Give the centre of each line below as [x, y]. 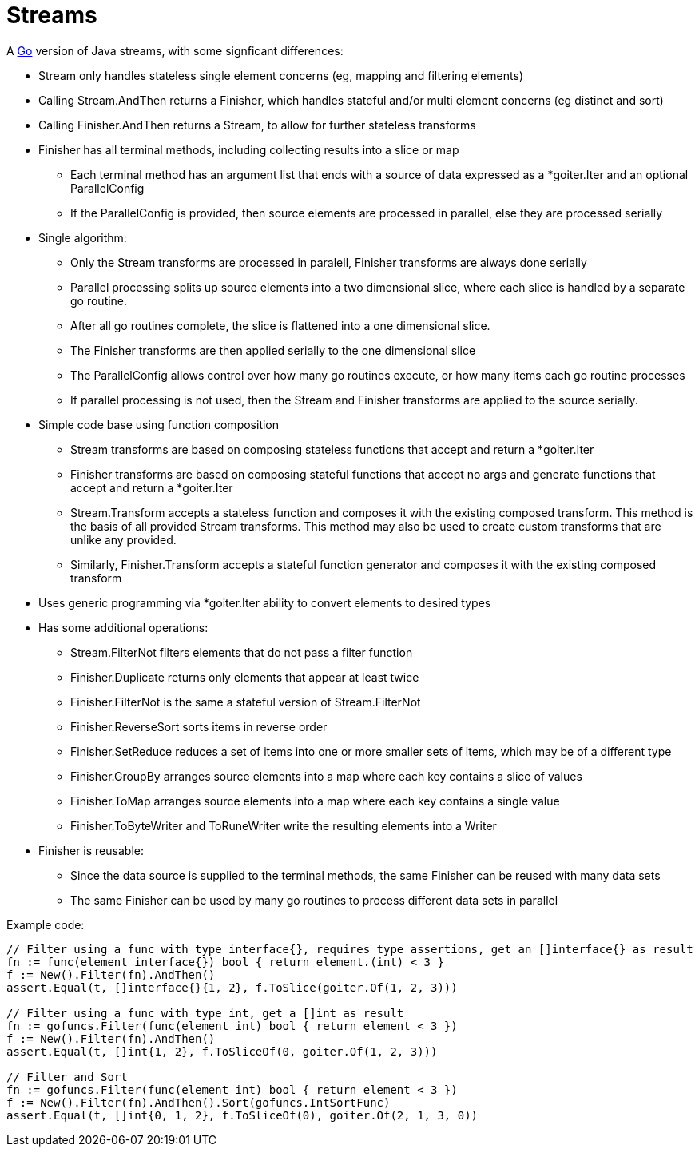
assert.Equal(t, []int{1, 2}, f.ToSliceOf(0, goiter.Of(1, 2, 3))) [222, 1051]
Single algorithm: [83, 237]
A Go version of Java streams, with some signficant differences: [175, 50]
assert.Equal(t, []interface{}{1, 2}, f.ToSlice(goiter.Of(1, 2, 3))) [232, 987]
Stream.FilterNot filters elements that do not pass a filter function [242, 652]
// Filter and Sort [67, 1077]
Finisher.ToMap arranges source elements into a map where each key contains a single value [315, 801]
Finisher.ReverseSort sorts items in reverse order [199, 726]
